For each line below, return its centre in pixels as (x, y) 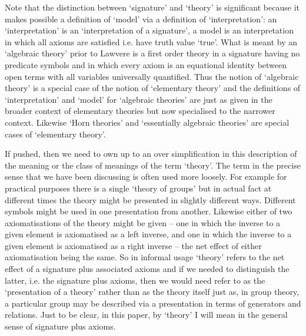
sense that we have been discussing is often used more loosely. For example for (146, 177)
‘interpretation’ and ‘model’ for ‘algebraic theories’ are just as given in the (139, 99)
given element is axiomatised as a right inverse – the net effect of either (133, 245)
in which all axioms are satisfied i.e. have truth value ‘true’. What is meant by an (151, 41)
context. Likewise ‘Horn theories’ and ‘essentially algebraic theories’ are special (147, 122)
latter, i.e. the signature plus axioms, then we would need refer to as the (135, 280)
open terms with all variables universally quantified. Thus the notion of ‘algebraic (152, 76)
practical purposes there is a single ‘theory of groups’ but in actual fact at (138, 188)
